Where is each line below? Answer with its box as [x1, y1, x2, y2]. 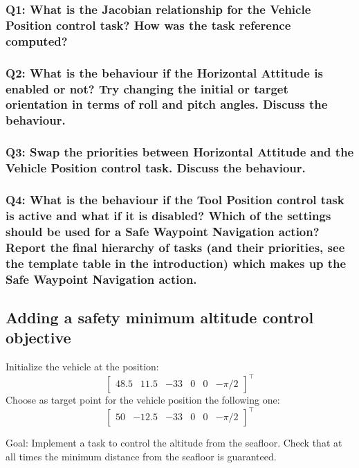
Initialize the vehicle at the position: [6, 359, 159, 374]
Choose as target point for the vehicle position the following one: [6, 393, 280, 407]
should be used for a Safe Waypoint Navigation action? [6, 222, 320, 240]
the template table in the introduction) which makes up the [6, 254, 347, 271]
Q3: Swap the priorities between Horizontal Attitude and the [6, 143, 354, 161]
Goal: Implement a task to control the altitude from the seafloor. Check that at [6, 435, 342, 450]
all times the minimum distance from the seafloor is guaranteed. [6, 449, 277, 463]
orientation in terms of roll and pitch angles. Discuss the [6, 96, 328, 113]
